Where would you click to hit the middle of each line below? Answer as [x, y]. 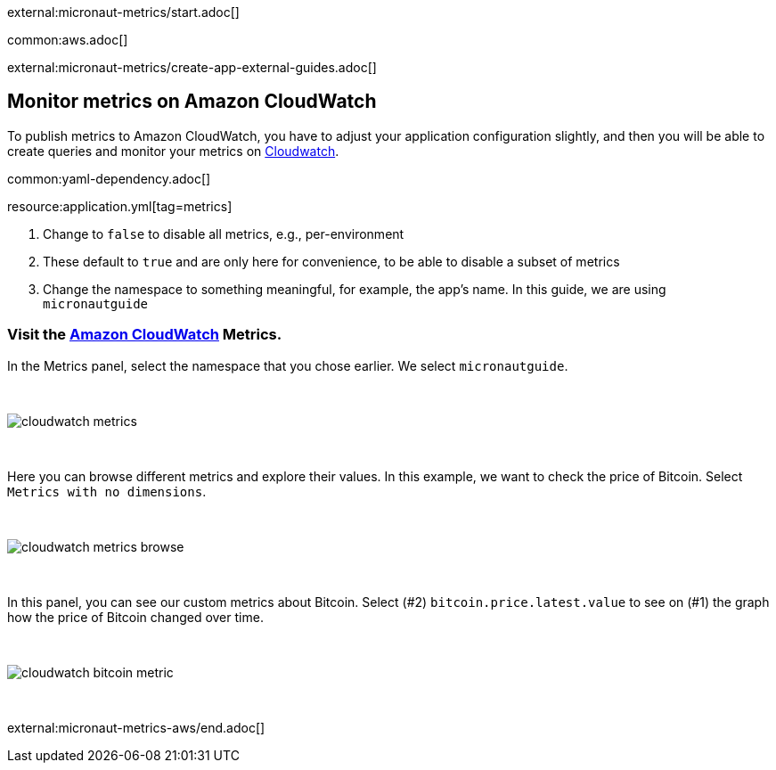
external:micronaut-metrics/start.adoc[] [123, 12]
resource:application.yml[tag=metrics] [120, 206]
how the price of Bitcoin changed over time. [135, 617]
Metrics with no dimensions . [107, 491]
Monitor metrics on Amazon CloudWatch [192, 102]
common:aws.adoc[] [68, 40]
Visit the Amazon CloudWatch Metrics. [145, 335]
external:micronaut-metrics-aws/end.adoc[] [136, 727]
